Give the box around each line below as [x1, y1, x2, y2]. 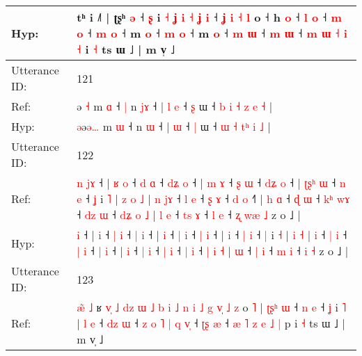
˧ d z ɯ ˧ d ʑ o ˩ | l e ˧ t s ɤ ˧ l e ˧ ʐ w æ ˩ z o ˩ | [77, 207, 301, 222]
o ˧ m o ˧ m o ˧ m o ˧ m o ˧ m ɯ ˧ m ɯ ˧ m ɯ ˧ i [77, 25, 347, 41]
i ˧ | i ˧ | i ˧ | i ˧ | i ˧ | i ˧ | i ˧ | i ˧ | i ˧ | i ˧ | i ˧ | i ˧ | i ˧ [77, 227, 347, 243]
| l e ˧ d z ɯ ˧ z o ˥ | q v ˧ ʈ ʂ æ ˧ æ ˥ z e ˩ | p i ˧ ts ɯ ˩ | [77, 315, 345, 331]
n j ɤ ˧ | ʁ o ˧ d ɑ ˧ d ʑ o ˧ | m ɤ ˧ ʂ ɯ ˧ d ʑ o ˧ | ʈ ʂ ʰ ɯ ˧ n [77, 175, 346, 191]
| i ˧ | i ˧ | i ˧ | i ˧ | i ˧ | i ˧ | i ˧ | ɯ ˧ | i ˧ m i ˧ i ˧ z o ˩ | [77, 243, 349, 259]
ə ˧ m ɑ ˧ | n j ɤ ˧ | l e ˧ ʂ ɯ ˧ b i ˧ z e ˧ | [77, 98, 273, 114]
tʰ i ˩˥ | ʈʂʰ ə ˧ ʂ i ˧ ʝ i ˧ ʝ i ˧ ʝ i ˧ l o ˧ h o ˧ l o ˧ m [77, 9, 342, 25]
